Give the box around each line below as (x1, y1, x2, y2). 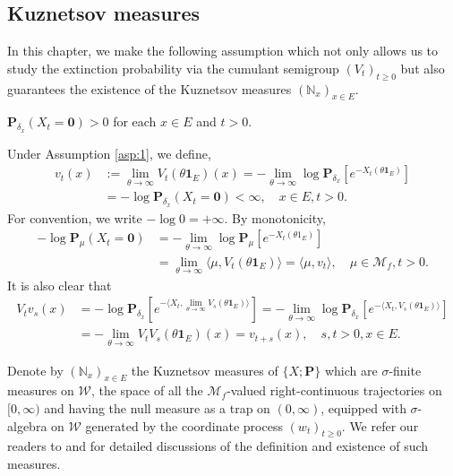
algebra (7, 416, 47, 435)
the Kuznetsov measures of (131, 360, 278, 379)
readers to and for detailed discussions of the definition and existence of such (7, 437, 429, 455)
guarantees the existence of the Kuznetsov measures (7, 79, 292, 98)
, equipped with (321, 399, 406, 418)
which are (324, 360, 378, 379)
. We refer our (341, 416, 419, 435)
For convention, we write (7, 208, 142, 227)
